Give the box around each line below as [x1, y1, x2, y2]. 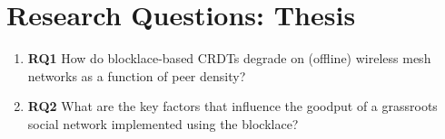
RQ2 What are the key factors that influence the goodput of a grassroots [27, 97, 438, 116]
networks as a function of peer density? [27, 66, 246, 85]
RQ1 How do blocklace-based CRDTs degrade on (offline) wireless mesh [27, 49, 431, 68]
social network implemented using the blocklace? [27, 114, 299, 133]
